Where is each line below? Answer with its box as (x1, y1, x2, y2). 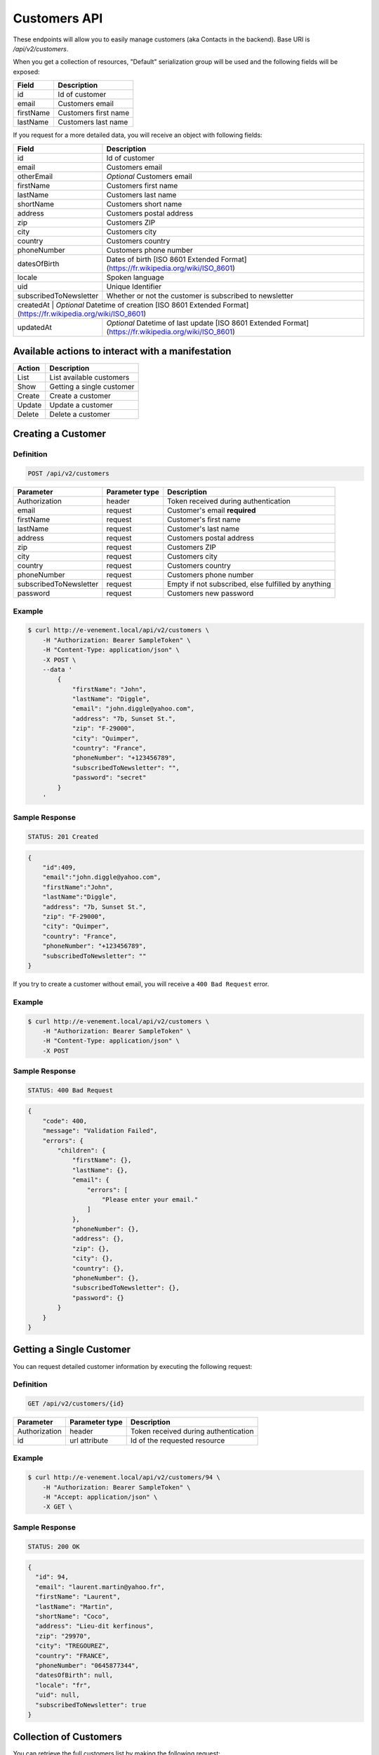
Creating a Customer (13, 428, 107, 440)
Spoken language (106, 272, 164, 282)
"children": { (57, 1146, 106, 1154)
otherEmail (17, 171, 53, 181)
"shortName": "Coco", (35, 1612, 110, 1621)
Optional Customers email (106, 171, 192, 181)
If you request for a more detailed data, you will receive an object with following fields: (13, 131, 262, 140)
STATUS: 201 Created (27, 833, 98, 841)
